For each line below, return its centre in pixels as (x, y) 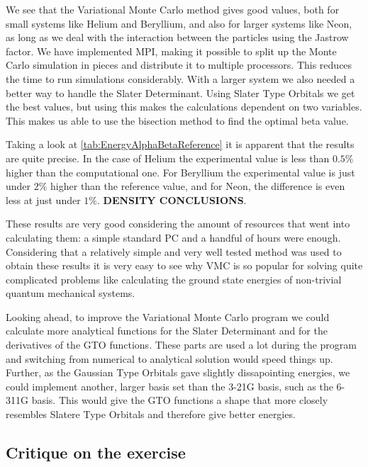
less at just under (43, 199)
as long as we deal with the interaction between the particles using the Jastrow (177, 37)
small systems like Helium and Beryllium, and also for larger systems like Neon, (179, 23)
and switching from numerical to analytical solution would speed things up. (169, 358)
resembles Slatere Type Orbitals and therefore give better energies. (151, 414)
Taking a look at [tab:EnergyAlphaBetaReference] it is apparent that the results (180, 144)
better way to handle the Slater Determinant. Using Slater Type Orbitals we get (180, 92)
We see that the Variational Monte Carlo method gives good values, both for (173, 9)
